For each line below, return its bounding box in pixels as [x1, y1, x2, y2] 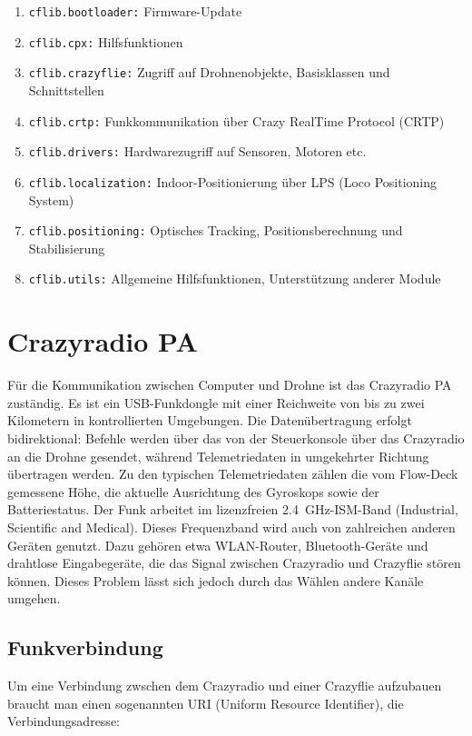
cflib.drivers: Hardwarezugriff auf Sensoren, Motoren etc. [28, 142, 367, 161]
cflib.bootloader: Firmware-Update [28, 2, 242, 20]
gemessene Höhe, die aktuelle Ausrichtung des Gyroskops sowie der [7, 482, 379, 501]
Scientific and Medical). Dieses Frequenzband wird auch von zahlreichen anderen [7, 517, 456, 536]
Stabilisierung [28, 238, 105, 257]
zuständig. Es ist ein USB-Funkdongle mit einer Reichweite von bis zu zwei [7, 393, 425, 412]
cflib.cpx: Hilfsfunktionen [28, 32, 183, 51]
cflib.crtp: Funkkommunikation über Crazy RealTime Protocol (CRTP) [28, 111, 445, 130]
